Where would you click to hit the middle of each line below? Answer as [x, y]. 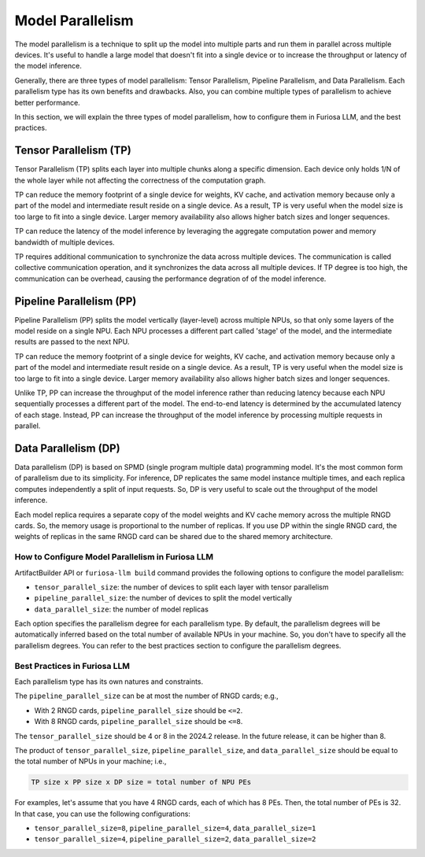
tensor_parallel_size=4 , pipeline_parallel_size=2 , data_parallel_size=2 [175, 839]
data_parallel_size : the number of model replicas [121, 609]
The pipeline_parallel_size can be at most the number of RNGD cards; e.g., [146, 696]
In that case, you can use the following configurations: [102, 814]
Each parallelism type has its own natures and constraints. [109, 682]
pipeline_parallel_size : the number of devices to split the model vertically [163, 598]
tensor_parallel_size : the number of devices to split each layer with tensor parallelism [181, 587]
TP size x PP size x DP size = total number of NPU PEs [141, 782]
